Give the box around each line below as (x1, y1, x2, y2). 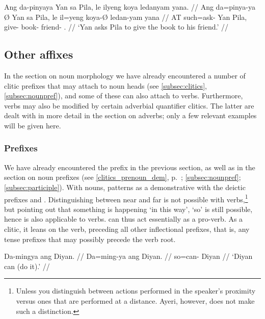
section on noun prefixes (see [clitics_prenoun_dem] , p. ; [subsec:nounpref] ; (4, 172, 241, 182)
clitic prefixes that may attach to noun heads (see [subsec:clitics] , (4, 80, 207, 91)
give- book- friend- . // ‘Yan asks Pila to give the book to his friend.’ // (4, 21, 228, 32)
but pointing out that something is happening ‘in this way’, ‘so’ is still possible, (4, 203, 253, 214)
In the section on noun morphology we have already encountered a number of (4, 70, 246, 81)
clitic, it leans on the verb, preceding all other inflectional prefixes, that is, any (4, 223, 250, 234)
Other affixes (4, 46, 73, 62)
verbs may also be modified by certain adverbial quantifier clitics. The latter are (4, 100, 254, 111)
